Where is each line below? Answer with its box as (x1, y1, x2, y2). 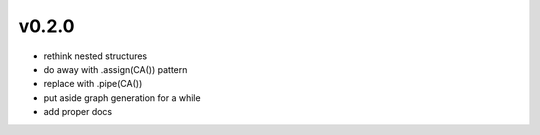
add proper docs (43, 106, 113, 118)
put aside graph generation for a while (43, 91, 201, 104)
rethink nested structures (43, 50, 148, 62)
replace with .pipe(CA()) (43, 78, 143, 90)
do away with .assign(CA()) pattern (43, 63, 188, 75)
